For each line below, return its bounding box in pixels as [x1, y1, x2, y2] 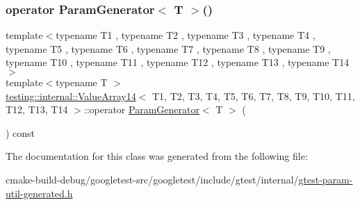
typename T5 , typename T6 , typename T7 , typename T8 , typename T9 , [6, 41, 331, 56]
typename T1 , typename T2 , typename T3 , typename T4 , [56, 28, 316, 42]
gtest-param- [298, 172, 353, 186]
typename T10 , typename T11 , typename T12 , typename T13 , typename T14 [6, 55, 350, 69]
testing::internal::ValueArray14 [6, 88, 136, 103]
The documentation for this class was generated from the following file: [6, 149, 308, 163]
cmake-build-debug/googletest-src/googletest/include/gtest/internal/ [6, 172, 299, 186]
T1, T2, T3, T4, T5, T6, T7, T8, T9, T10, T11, [152, 88, 355, 103]
